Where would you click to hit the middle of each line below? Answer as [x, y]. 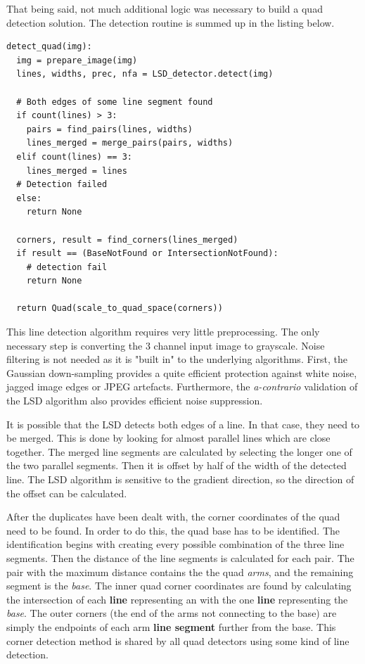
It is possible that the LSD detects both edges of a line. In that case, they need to [183, 424]
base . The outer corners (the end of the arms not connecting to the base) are [172, 613]
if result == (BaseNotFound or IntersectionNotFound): [147, 254]
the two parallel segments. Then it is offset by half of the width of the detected [177, 465]
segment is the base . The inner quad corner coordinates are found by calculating [179, 586]
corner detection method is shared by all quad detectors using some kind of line [178, 640]
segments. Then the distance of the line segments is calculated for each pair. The [180, 557]
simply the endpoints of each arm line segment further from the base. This [171, 626]
